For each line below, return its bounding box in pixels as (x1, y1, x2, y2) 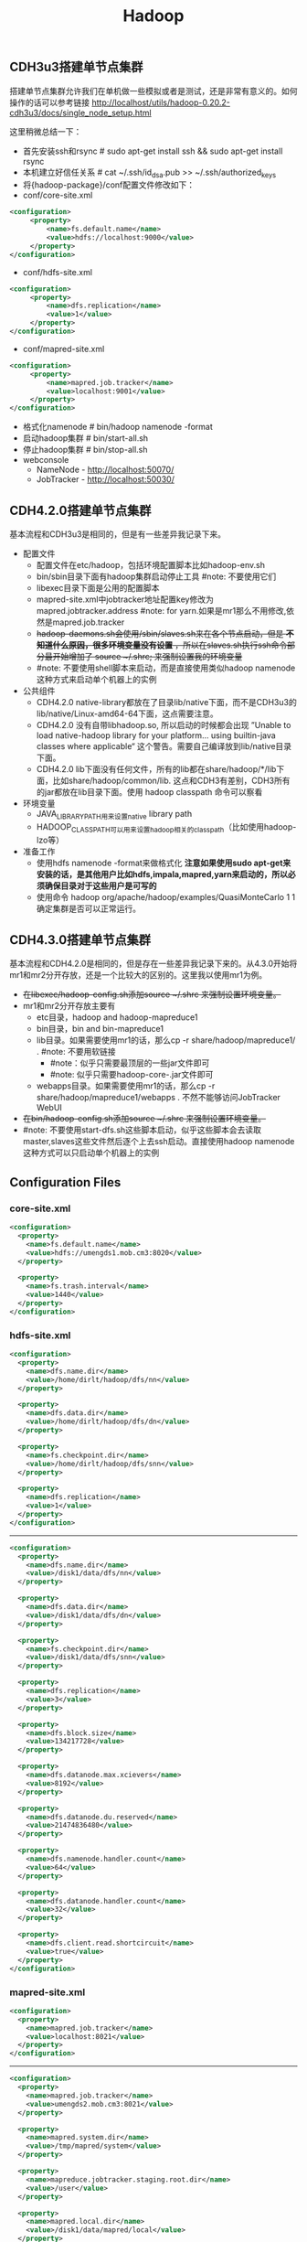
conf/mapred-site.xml (22, 343, 105, 354)
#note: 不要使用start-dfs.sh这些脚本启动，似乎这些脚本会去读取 (22, 1124, 262, 1135)
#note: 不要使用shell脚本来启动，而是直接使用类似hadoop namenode (36, 662, 296, 673)
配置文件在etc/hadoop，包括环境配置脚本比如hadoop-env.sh (36, 559, 266, 570)
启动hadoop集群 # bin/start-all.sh (22, 433, 149, 444)
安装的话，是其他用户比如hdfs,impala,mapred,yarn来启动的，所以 (36, 868, 289, 879)
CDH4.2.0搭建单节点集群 (9, 502, 152, 518)
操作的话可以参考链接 (9, 97, 90, 108)
